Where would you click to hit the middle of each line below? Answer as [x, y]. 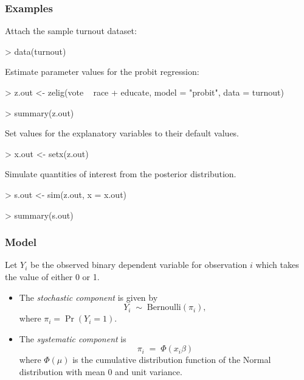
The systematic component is [73, 338]
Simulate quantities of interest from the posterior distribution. [121, 174]
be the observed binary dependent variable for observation [139, 265]
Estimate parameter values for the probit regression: [102, 72]
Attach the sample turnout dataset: [71, 31]
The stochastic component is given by [88, 297]
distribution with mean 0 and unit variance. [101, 371]
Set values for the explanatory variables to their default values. [122, 133]
